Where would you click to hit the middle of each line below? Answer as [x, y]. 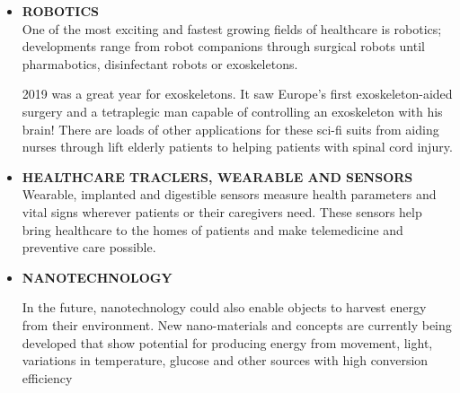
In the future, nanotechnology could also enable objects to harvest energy [224, 307]
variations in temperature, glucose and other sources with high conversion [225, 360]
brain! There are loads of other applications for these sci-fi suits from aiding [230, 129]
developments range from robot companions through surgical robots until [223, 46]
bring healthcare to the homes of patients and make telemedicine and [212, 229]
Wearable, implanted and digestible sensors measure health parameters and [229, 194]
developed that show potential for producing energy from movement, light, [227, 342]
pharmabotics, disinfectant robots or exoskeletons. [160, 63]
